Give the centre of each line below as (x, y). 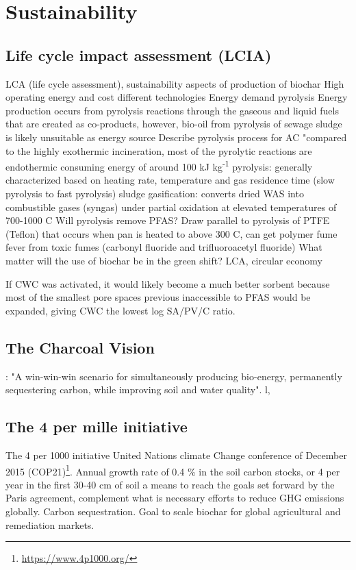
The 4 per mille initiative (97, 426)
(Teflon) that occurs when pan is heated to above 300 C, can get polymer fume (171, 233)
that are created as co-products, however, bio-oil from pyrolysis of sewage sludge (174, 124)
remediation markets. (50, 524)
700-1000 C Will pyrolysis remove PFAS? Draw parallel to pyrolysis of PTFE (168, 220)
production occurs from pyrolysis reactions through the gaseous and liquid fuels (172, 110)
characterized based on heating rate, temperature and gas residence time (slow (170, 180)
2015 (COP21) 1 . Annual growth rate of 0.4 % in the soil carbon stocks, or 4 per (173, 470)
